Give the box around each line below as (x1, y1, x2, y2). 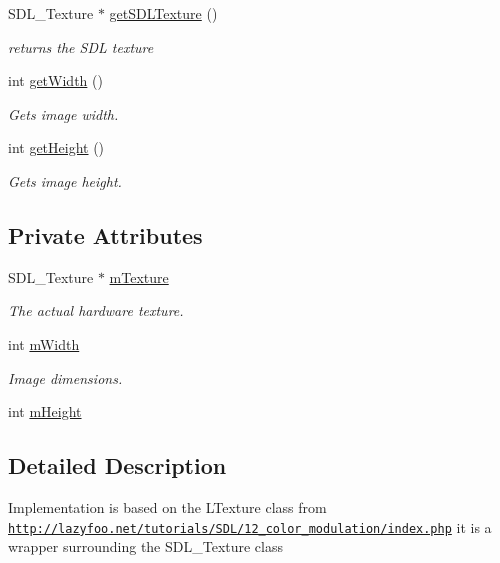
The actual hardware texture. (8, 300, 184, 321)
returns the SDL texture (8, 36, 154, 57)
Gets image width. (8, 103, 119, 124)
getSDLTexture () (109, 3, 218, 23)
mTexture (109, 266, 169, 287)
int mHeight (8, 401, 82, 422)
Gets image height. (8, 170, 122, 191)
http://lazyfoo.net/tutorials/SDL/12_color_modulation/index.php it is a (8, 516, 492, 537)
